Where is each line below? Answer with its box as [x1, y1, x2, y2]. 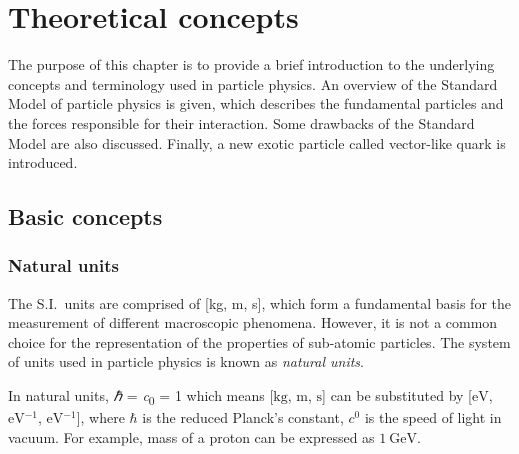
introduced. [8, 152, 78, 173]
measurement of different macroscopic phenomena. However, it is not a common [8, 312, 498, 333]
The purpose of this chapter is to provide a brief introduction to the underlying [8, 54, 495, 75]
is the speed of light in [364, 407, 502, 428]
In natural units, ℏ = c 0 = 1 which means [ [8, 385, 274, 408]
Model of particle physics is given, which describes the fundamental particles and [8, 93, 504, 114]
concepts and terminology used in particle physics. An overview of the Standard [8, 73, 498, 94]
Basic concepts [8, 201, 163, 232]
